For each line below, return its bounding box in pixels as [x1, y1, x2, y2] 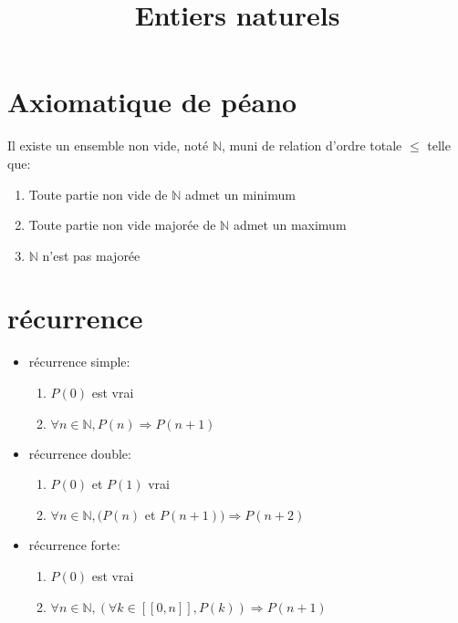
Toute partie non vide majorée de [28, 215, 216, 234]
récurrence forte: [28, 535, 120, 555]
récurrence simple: [28, 352, 130, 371]
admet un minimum [184, 184, 296, 203]
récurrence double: [28, 443, 131, 462]
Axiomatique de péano [7, 83, 297, 120]
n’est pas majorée [42, 245, 141, 265]
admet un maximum [233, 215, 347, 234]
